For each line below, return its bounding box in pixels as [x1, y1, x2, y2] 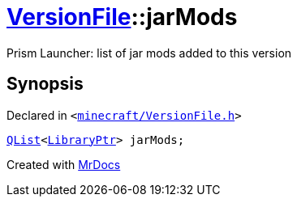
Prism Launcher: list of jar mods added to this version [6, 45, 292, 60]
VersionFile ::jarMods [6, 3, 238, 31]
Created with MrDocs [6, 157, 121, 171]
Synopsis [6, 74, 84, 95]
